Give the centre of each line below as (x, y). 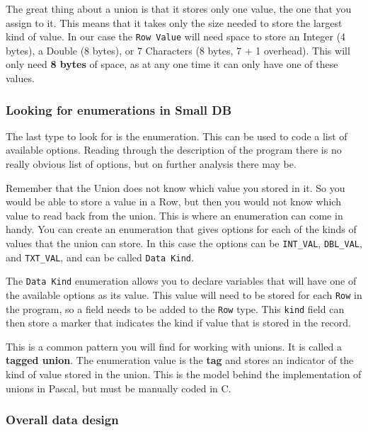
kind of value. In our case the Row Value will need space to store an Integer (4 (176, 36)
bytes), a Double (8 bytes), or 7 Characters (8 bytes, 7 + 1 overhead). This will (178, 50)
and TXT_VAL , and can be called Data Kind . (100, 257)
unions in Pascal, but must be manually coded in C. (119, 388)
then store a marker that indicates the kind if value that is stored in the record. (178, 323)
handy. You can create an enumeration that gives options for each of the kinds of (181, 229)
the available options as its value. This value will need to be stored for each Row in (184, 294)
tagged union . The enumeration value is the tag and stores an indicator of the (180, 360)
